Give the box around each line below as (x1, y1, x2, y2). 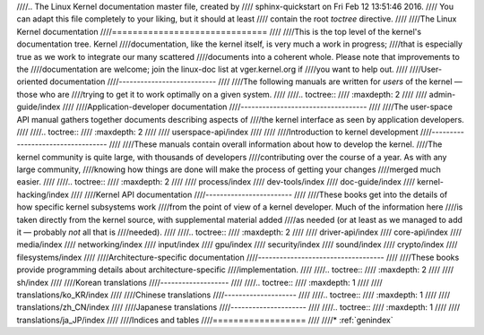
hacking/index (16, 189, 69, 200)
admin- (428, 89, 456, 99)
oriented (16, 76, 48, 87)
